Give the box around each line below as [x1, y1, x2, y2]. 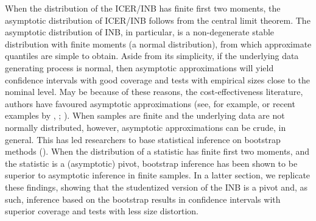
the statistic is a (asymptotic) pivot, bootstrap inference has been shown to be [5, 156, 298, 169]
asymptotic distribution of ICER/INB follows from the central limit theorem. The [5, 13, 311, 26]
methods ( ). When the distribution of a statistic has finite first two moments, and [5, 145, 309, 158]
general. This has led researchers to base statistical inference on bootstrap [5, 133, 281, 146]
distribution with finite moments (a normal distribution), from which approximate [5, 37, 312, 50]
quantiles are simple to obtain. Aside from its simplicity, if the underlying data [5, 49, 299, 62]
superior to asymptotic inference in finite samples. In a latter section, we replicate [5, 169, 311, 181]
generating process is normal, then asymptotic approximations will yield [5, 61, 274, 74]
